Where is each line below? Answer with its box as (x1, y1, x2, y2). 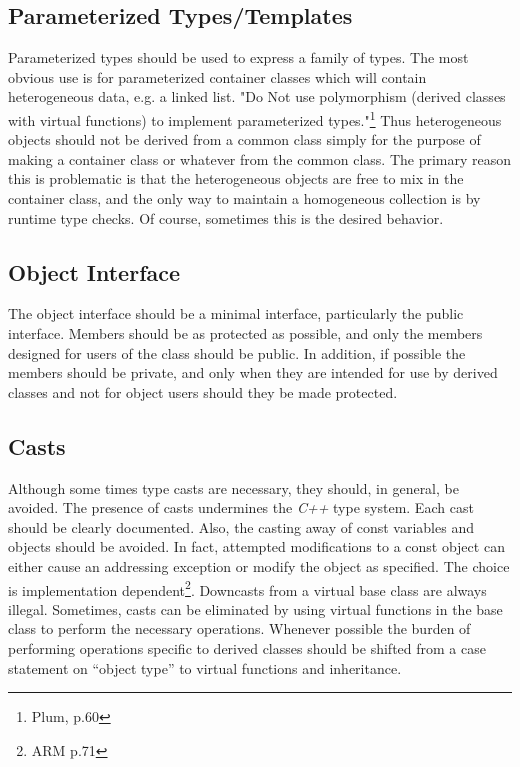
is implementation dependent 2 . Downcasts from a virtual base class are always (8, 576, 487, 600)
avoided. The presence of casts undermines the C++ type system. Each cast (8, 497, 474, 518)
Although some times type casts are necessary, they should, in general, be (8, 477, 459, 498)
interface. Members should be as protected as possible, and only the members (8, 323, 483, 343)
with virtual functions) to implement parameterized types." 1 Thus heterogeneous (8, 106, 502, 130)
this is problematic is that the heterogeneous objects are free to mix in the (8, 168, 464, 189)
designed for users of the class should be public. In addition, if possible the (8, 342, 466, 363)
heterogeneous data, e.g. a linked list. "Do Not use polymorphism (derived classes (8, 86, 506, 107)
